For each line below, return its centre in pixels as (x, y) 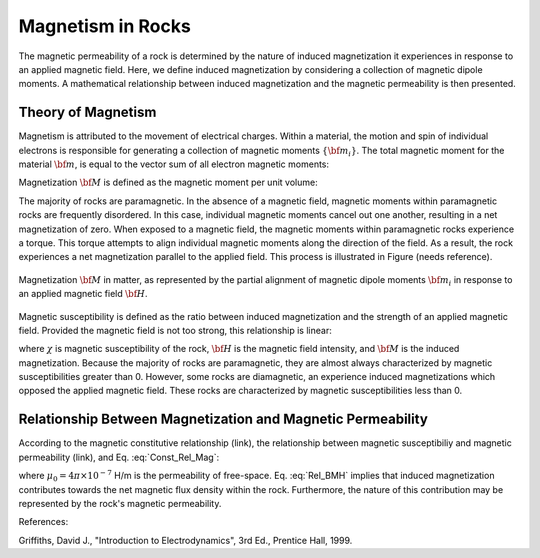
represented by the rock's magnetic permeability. (120, 503)
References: (43, 522)
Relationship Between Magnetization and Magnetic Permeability (223, 419)
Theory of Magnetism (87, 112)
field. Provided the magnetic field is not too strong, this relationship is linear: (175, 330)
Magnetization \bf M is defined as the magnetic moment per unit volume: (168, 182)
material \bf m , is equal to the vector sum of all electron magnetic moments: (174, 164)
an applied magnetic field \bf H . (83, 294)
